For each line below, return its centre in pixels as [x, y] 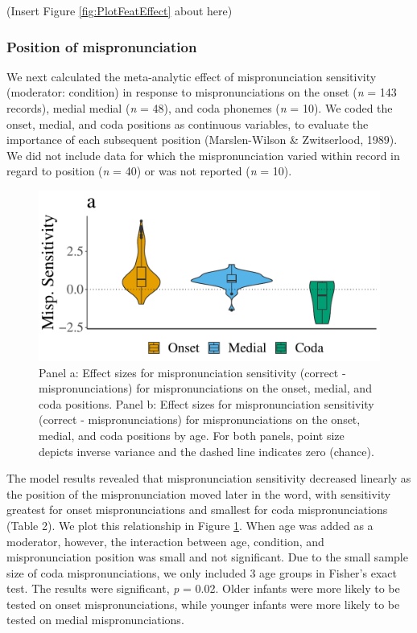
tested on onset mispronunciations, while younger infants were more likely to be [203, 604]
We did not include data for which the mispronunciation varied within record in [203, 155]
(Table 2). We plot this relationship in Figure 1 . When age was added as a [190, 525]
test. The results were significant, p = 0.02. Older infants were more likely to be [203, 588]
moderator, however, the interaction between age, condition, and [165, 541]
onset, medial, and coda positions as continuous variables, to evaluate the [188, 123]
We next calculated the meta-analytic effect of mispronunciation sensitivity [192, 76]
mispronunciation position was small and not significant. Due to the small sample [207, 557]
